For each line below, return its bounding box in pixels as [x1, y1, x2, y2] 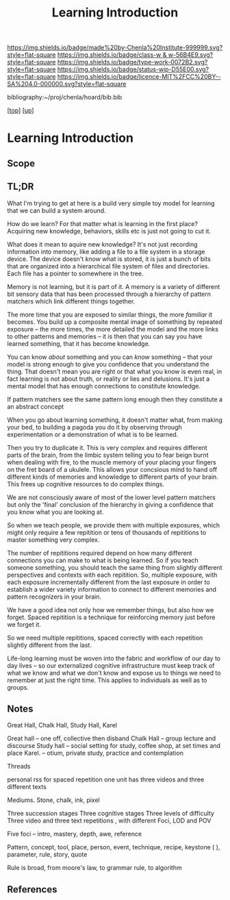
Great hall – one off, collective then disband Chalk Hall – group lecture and [7, 734, 216, 742]
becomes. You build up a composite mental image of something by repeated [7, 317, 222, 326]
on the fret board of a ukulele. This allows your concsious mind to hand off [7, 465, 218, 473]
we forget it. [7, 620, 41, 628]
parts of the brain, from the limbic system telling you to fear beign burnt [7, 451, 209, 459]
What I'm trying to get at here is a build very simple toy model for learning [7, 199, 215, 207]
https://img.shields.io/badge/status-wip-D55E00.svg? [57, 65, 209, 73]
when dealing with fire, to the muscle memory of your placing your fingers [7, 458, 217, 466]
